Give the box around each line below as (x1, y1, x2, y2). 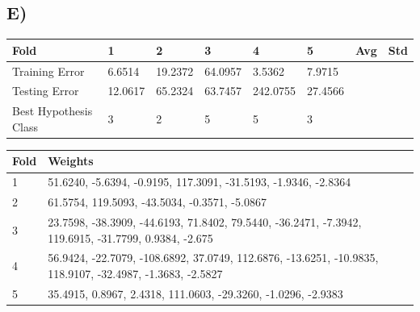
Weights (48, 152, 94, 169)
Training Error (12, 62, 85, 79)
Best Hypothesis (12, 102, 93, 119)
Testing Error (12, 82, 79, 99)
